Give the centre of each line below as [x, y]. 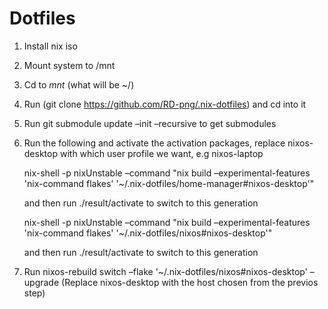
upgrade [41, 282]
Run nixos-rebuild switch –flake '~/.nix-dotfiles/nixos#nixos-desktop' [165, 271]
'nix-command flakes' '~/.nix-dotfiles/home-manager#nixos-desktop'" [169, 183]
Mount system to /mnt [69, 65]
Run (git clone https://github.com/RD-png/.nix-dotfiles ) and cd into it [165, 104]
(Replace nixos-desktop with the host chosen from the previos [190, 282]
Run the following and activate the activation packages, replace [154, 143]
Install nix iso [50, 46]
